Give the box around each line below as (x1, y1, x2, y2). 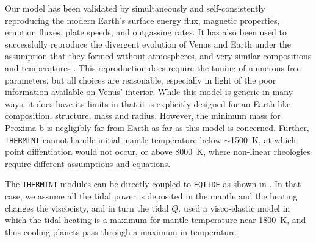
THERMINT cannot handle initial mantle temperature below (5, 133, 221, 146)
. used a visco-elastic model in (178, 201, 290, 214)
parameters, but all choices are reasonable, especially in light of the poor (5, 73, 276, 86)
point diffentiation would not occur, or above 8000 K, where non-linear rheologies (5, 145, 311, 158)
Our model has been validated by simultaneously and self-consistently (5, 2, 265, 14)
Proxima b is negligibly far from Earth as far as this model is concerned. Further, (5, 121, 309, 133)
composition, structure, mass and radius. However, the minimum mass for (5, 109, 281, 122)
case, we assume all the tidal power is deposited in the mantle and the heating (5, 190, 298, 202)
